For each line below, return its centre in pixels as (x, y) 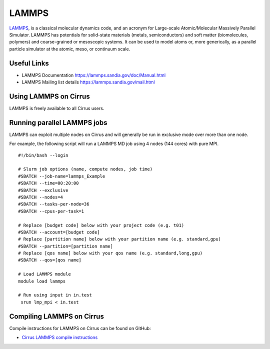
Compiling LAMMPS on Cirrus (57, 316)
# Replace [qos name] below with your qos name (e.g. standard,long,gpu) (110, 253)
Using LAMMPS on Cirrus (49, 96)
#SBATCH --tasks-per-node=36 (54, 204)
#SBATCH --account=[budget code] (59, 232)
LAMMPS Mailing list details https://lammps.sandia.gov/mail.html (88, 82)
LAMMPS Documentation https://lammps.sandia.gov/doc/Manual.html (94, 75)
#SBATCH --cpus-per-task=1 (51, 211)
